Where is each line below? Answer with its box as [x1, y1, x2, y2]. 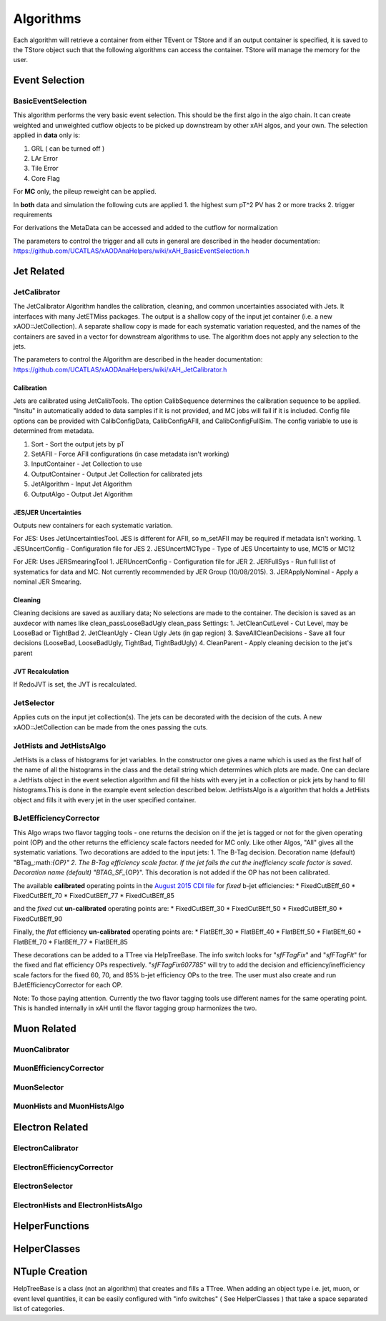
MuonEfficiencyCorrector [13, 1063, 104, 1073]
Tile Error [31, 164, 59, 173]
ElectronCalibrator [13, 1143, 79, 1153]
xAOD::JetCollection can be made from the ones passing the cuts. [13, 722, 208, 732]
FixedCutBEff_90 [13, 914, 63, 923]
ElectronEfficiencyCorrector [13, 1162, 114, 1172]
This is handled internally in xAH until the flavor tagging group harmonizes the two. [13, 1004, 257, 1012]
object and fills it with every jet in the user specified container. [13, 795, 197, 804]
